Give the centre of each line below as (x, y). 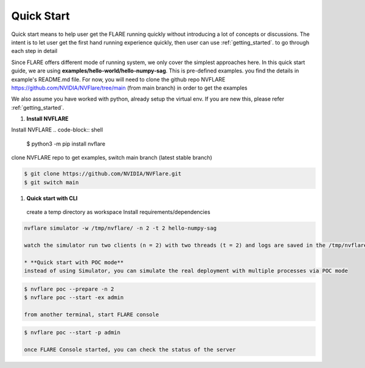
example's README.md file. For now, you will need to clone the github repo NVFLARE (118, 79)
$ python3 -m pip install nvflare (66, 144)
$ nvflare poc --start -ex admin (74, 297)
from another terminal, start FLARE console (92, 314)
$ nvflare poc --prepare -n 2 (69, 289)
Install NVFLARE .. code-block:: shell (57, 130)
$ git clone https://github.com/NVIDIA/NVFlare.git (103, 174)
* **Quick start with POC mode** (74, 262)
